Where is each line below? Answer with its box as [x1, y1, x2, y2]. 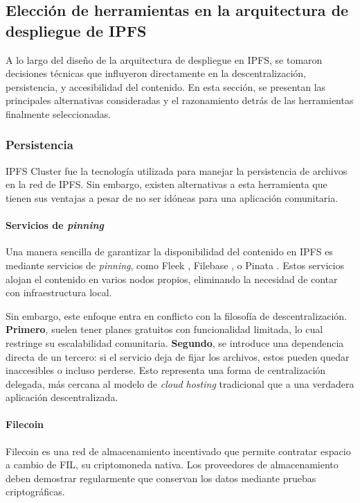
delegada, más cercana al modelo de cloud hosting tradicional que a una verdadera [6, 376, 354, 391]
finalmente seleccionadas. [6, 106, 111, 121]
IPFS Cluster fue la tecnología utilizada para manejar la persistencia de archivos [6, 163, 348, 178]
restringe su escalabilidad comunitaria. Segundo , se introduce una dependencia [6, 335, 344, 350]
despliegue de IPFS [6, 19, 147, 41]
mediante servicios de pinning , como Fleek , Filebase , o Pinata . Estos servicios [6, 257, 344, 272]
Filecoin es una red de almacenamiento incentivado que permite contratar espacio [6, 443, 351, 458]
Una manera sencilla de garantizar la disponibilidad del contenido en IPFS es [6, 244, 333, 259]
